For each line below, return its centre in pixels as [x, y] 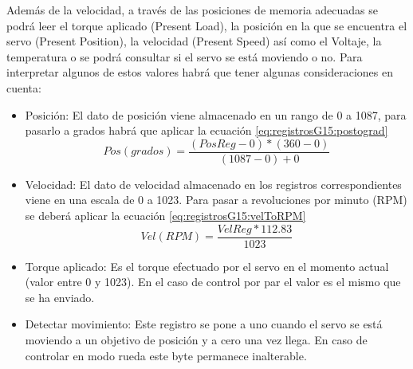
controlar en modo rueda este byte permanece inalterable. [166, 355]
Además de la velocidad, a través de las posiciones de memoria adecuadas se [193, 10]
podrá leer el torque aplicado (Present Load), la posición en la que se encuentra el [207, 25]
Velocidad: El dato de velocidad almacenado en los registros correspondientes [213, 184]
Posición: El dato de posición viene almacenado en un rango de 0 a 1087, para [216, 114]
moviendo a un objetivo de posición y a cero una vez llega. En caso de [196, 340]
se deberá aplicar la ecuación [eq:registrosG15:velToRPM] [165, 215]
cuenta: [24, 87]
